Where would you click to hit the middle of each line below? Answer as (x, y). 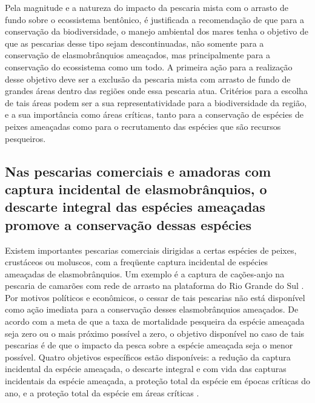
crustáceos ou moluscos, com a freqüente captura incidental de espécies (137, 262)
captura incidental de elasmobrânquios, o (136, 188)
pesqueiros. (25, 138)
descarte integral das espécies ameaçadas (135, 207)
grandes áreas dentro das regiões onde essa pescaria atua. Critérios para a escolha (156, 91)
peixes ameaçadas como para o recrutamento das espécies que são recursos (143, 126)
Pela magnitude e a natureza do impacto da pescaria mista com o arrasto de (147, 7)
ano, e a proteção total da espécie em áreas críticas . (102, 392)
